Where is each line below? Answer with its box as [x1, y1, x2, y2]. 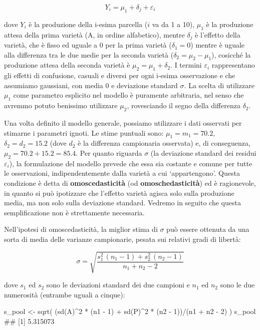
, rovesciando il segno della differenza [127, 100, 240, 111]
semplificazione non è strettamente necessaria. [4, 207, 145, 217]
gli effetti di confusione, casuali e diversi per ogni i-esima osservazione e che [4, 70, 235, 81]
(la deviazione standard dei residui [150, 148, 256, 158]
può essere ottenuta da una [166, 224, 249, 234]
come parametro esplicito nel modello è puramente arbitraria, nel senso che [13, 90, 244, 100]
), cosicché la [211, 49, 251, 60]
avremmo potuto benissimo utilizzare [4, 100, 118, 111]
